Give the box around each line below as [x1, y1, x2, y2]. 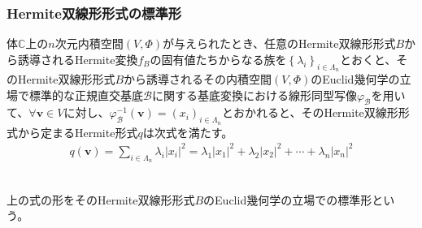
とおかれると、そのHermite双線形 [221, 104, 398, 121]
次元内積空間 [54, 35, 124, 52]
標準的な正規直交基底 [28, 86, 143, 103]
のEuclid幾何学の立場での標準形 [203, 191, 372, 208]
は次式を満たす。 [142, 123, 233, 140]
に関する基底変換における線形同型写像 [151, 86, 357, 103]
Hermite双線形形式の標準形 [7, 2, 182, 23]
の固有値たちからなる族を [150, 50, 287, 67]
